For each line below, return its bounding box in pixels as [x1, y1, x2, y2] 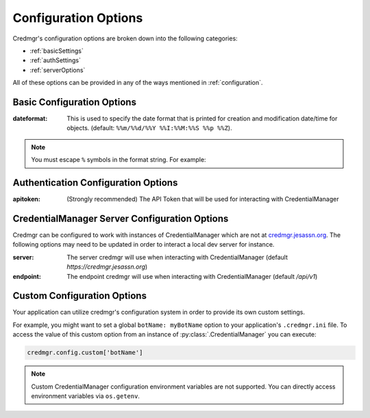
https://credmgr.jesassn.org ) [66, 262, 148, 271]
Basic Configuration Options [12, 96, 137, 108]
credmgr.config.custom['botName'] [27, 349, 143, 356]
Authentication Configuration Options [12, 177, 178, 188]
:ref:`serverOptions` [29, 66, 86, 74]
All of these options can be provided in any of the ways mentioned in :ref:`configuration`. [12, 79, 263, 87]
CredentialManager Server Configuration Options [12, 212, 229, 224]
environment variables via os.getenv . [31, 392, 140, 400]
